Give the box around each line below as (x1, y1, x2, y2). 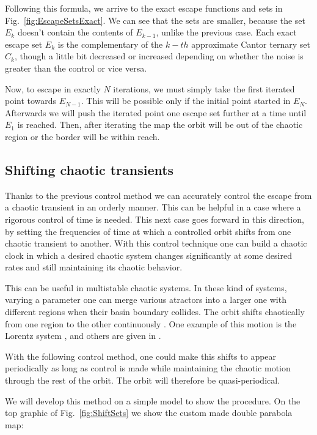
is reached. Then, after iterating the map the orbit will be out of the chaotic (17, 118, 303, 131)
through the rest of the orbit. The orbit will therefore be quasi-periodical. (5, 374, 280, 387)
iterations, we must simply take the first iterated (113, 82, 295, 95)
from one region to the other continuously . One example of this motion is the (5, 317, 297, 330)
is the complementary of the (57, 37, 163, 50)
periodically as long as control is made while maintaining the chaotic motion (5, 362, 291, 374)
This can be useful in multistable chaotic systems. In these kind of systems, (5, 281, 287, 294)
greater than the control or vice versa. (5, 61, 147, 74)
